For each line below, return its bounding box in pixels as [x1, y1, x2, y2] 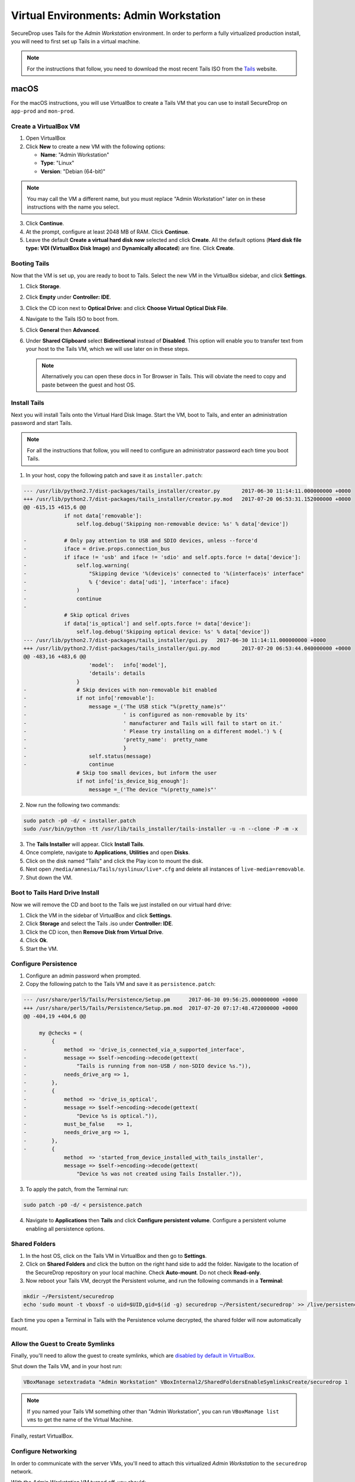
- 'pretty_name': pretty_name [23, 736, 208, 743]
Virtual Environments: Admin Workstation [11, 9, 221, 22]
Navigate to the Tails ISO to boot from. [25, 315, 120, 322]
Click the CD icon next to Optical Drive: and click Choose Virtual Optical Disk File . [25, 304, 228, 311]
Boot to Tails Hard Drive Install [11, 889, 100, 897]
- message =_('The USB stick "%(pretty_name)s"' [23, 703, 227, 710]
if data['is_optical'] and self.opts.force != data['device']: [64, 620, 251, 627]
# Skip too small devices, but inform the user [76, 769, 217, 776]
